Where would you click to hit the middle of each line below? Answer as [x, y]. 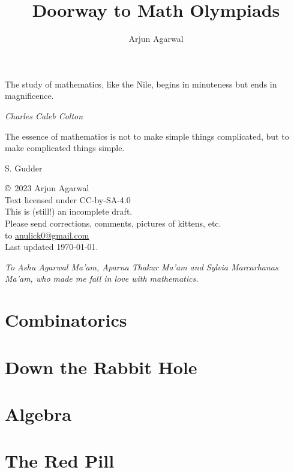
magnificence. [29, 96]
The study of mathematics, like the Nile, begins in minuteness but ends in [141, 84]
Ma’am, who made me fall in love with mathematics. [102, 278]
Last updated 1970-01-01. [52, 247]
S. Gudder [24, 168]
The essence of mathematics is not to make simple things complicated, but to [147, 136]
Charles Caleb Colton [44, 115]
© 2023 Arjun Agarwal [47, 188]
